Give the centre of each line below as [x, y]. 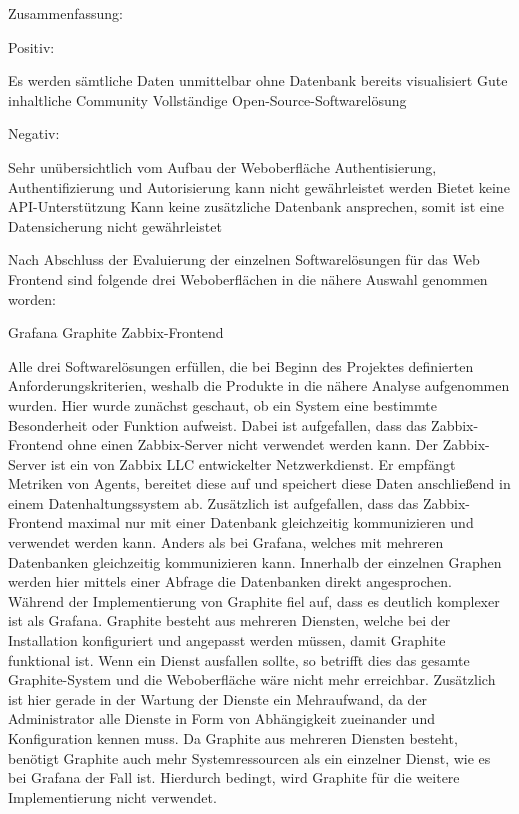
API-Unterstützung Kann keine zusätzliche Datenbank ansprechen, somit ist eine [256, 206]
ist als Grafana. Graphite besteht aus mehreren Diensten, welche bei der [229, 620]
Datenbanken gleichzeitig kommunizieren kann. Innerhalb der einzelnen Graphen [255, 561]
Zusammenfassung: [65, 13]
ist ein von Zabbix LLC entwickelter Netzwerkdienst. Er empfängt [253, 463]
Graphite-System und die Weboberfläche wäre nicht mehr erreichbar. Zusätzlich [252, 679]
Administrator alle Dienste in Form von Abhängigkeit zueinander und [221, 718]
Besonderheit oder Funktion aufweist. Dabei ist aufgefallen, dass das [217, 424]
